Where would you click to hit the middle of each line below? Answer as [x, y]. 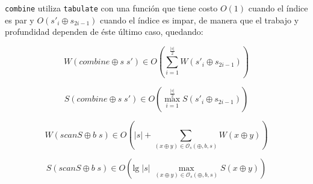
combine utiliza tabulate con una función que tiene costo [111, 8]
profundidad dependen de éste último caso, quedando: [104, 32]
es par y [20, 20]
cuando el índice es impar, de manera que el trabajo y [200, 20]
